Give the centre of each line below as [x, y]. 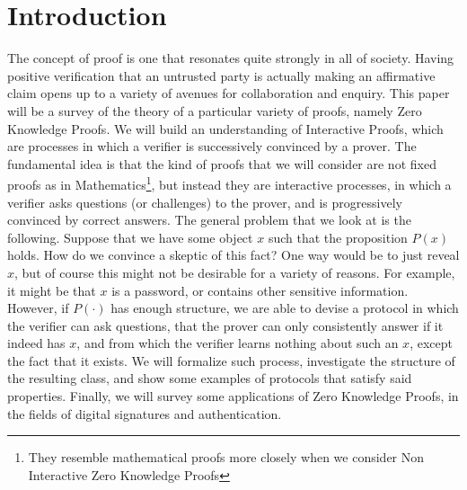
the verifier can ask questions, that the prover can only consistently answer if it [225, 325]
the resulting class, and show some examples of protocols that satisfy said [210, 378]
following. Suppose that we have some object [130, 237]
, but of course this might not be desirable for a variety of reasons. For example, [235, 272]
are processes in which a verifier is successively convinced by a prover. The [212, 146]
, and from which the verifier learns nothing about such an [238, 343]
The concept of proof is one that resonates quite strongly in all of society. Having [231, 58]
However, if [38, 308]
